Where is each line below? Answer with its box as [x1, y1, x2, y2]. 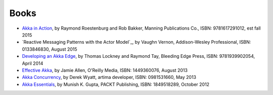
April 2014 [22, 60, 43, 66]
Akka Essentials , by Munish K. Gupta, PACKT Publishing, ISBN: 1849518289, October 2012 [22, 81, 210, 87]
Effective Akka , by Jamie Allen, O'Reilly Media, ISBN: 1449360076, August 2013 [22, 67, 188, 73]
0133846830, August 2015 [22, 46, 78, 52]
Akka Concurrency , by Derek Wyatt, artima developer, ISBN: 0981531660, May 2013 [22, 74, 197, 80]
